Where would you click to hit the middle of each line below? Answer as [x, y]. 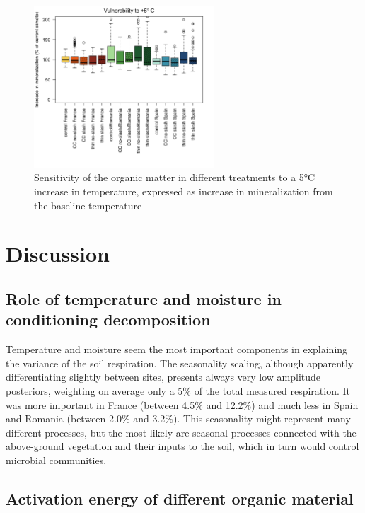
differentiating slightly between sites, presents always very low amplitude [163, 377]
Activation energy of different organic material [180, 498]
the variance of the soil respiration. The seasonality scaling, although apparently [180, 363]
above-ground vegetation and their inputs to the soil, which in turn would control [182, 446]
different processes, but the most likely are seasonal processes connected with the [181, 432]
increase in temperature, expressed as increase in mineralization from [184, 191]
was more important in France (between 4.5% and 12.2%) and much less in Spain [182, 404]
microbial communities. [56, 460]
